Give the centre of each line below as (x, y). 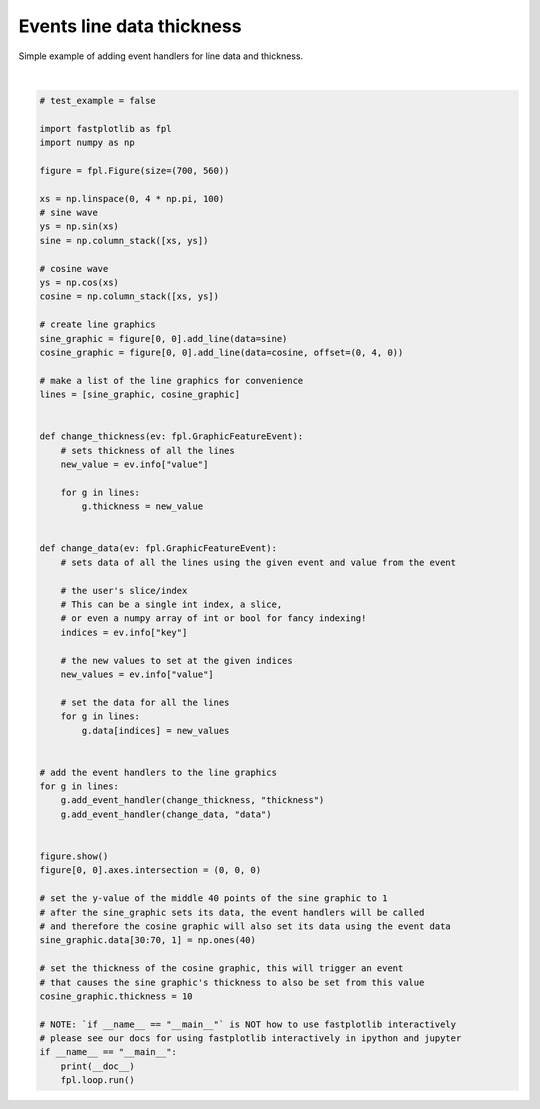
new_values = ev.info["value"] (137, 674)
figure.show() (74, 856)
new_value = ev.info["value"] (134, 464)
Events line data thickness (130, 26)
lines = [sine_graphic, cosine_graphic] (139, 394)
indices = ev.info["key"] (124, 632)
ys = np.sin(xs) (79, 226)
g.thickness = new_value (142, 506)
